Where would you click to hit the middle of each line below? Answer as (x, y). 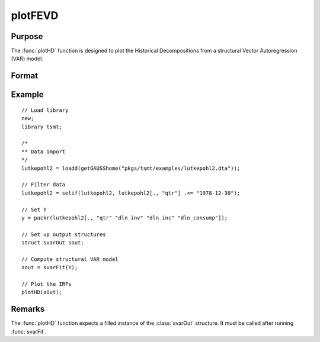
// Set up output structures (64, 234)
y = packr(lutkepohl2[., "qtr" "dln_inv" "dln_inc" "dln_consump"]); (125, 218)
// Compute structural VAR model (70, 259)
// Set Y (34, 209)
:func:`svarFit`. (29, 331)
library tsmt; (42, 127)
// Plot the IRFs (47, 284)
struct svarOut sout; (53, 243)
